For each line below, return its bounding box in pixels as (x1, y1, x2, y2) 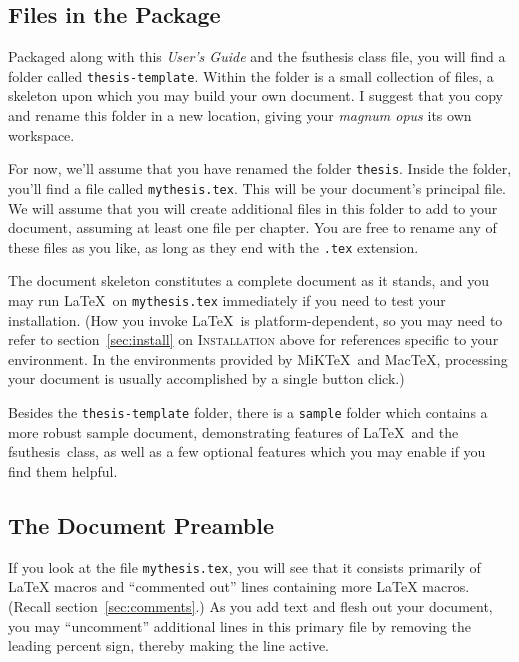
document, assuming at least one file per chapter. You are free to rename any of (8, 217, 497, 238)
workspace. (8, 124, 75, 145)
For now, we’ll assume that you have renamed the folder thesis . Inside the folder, (8, 158, 512, 179)
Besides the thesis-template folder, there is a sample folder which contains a (8, 402, 488, 423)
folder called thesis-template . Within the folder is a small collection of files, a (8, 65, 494, 86)
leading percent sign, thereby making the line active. (8, 635, 329, 656)
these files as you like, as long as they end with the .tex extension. (8, 236, 419, 257)
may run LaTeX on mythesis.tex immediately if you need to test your (8, 289, 446, 310)
